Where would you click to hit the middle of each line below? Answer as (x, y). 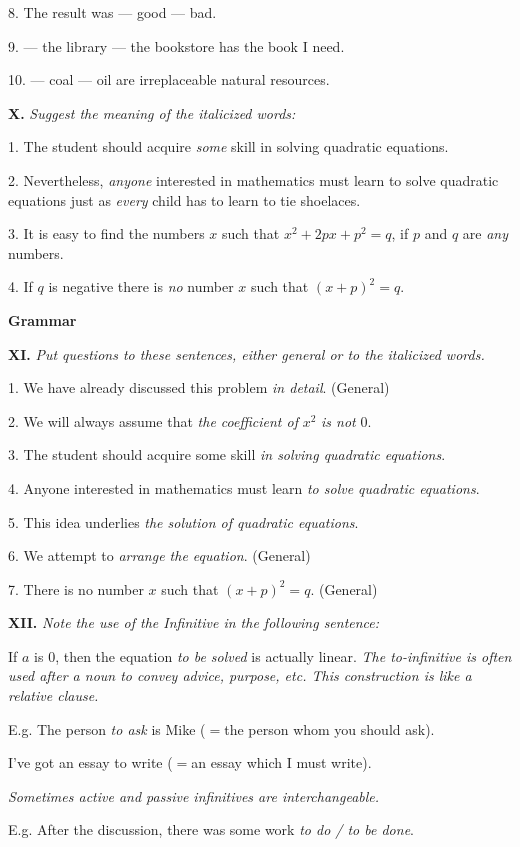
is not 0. (346, 420)
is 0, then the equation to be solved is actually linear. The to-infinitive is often (273, 655)
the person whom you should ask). (329, 728)
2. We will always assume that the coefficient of (153, 420)
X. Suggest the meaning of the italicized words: (152, 112)
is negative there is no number (141, 286)
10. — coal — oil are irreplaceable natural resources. (169, 79)
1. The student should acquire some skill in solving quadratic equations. (228, 146)
